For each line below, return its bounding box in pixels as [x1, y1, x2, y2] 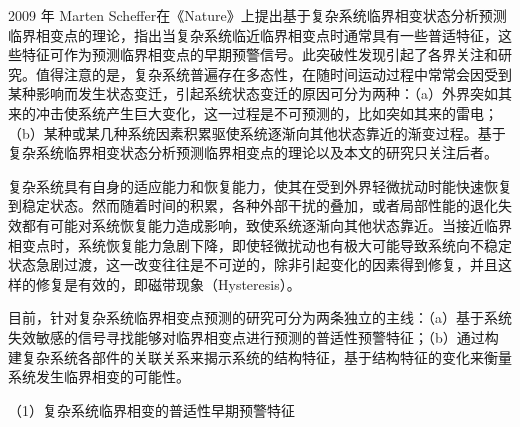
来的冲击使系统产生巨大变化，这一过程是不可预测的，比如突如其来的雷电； [8, 102, 498, 123]
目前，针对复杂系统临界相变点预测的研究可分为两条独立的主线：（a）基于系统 [8, 307, 512, 328]
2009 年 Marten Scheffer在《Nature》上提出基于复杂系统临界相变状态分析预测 [8, 5, 507, 25]
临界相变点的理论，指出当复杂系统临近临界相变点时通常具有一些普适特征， [8, 24, 498, 45]
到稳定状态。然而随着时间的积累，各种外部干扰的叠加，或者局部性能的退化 [8, 195, 498, 216]
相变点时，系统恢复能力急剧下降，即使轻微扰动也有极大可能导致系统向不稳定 [8, 234, 512, 255]
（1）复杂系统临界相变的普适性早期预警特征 [8, 399, 295, 420]
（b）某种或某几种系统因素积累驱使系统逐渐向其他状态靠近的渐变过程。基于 [8, 122, 506, 143]
